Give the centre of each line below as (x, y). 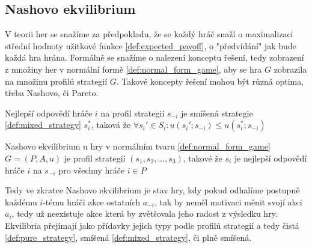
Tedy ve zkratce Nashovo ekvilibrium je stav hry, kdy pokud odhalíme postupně (152, 190)
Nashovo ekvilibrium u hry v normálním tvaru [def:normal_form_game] (138, 146)
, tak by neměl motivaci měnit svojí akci (228, 201)
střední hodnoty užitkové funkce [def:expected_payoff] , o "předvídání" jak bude (151, 45)
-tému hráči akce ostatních (92, 201)
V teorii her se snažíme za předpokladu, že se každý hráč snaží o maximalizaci (149, 34)
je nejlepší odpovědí (271, 158)
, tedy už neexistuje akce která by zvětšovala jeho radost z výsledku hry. (145, 213)
